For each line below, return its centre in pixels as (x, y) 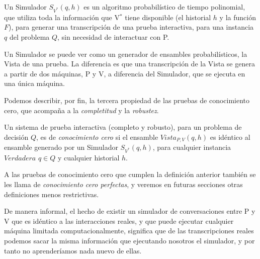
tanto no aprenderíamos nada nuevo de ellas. (73, 250)
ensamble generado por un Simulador (61, 147)
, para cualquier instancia (192, 147)
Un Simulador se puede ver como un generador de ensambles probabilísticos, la (126, 54)
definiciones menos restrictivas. (52, 194)
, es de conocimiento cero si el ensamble (97, 137)
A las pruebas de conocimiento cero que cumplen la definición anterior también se (130, 174)
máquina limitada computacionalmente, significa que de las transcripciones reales (129, 231)
